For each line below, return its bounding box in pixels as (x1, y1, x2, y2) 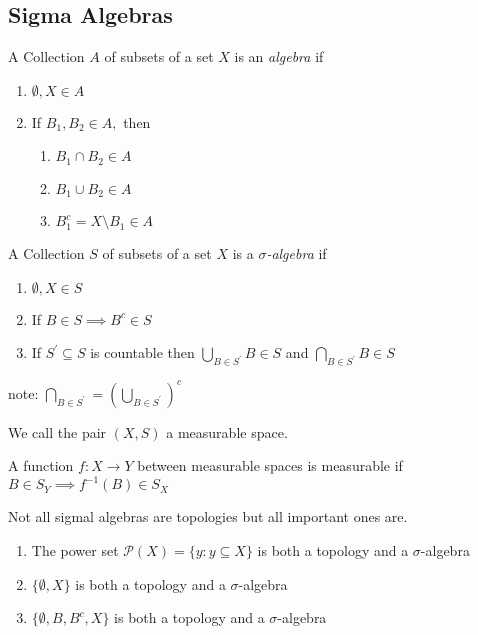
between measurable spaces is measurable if (137, 455, 403, 476)
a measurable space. (166, 421, 288, 442)
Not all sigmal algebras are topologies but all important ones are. (8, 506, 408, 527)
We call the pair (8, 421, 107, 442)
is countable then (90, 342, 195, 363)
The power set (31, 540, 119, 561)
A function (8, 455, 74, 476)
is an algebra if (234, 46, 324, 67)
